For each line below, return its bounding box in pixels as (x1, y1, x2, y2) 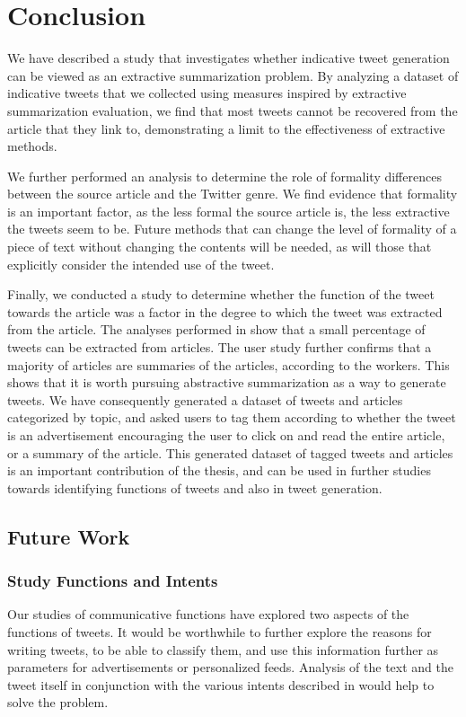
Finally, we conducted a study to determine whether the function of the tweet (7, 285, 435, 304)
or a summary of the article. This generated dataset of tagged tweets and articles (7, 443, 453, 462)
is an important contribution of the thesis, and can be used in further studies (7, 461, 431, 480)
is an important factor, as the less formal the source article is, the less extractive (7, 201, 450, 220)
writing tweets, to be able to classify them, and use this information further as (7, 640, 439, 659)
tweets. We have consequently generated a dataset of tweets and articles (7, 390, 403, 409)
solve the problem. (7, 693, 109, 712)
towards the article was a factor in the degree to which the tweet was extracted (7, 302, 443, 321)
